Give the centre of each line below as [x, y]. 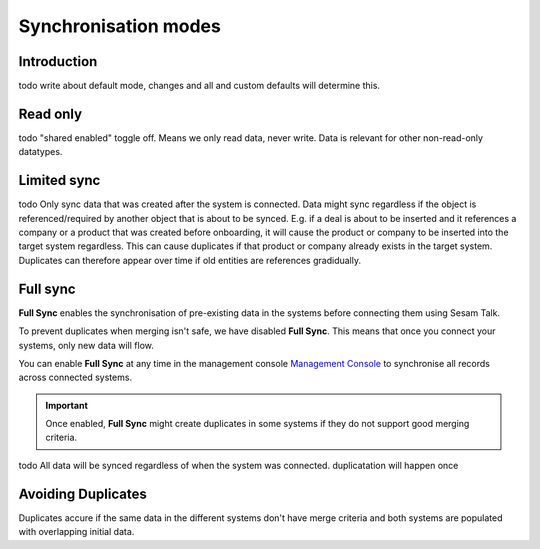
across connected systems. [75, 377]
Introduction [58, 61]
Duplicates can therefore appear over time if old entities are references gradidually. [190, 260]
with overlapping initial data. [76, 532]
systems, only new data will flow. [86, 345]
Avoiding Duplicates [82, 493]
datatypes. [40, 152]
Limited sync [59, 180]
